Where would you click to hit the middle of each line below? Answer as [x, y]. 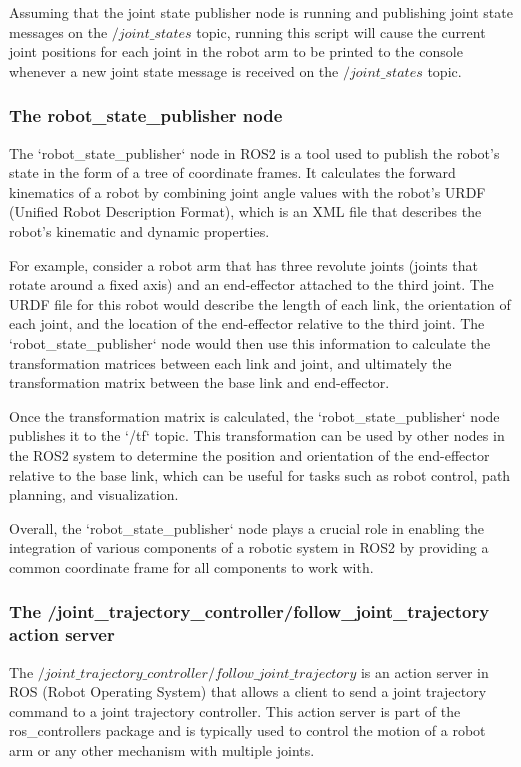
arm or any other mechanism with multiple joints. [162, 749]
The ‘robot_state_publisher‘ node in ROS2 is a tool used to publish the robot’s [254, 152]
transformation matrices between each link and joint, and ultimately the [230, 362]
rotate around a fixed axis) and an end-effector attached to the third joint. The [251, 284]
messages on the [58, 31]
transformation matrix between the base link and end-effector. [199, 382]
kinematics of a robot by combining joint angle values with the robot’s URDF [247, 191]
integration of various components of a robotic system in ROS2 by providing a [249, 547]
